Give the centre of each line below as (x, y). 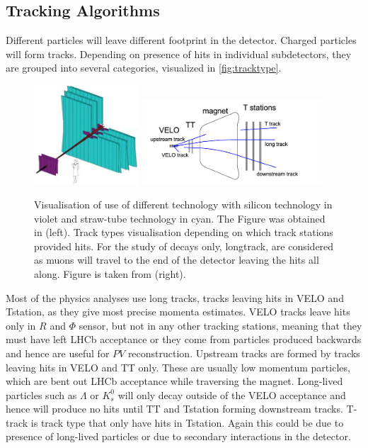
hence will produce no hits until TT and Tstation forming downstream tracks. (174, 409)
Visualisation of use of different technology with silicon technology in (183, 204)
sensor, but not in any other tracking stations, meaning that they (220, 325)
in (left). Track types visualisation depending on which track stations (184, 232)
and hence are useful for (58, 353)
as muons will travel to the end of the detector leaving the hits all (177, 260)
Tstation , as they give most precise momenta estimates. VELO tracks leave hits (178, 312)
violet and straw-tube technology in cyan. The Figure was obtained (180, 218)
